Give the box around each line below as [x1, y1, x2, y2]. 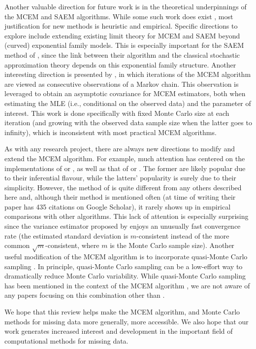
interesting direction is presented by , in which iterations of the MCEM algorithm [4, 69, 251, 79]
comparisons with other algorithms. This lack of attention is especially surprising [4, 211, 249, 221]
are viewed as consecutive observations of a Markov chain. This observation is [4, 78, 239, 89]
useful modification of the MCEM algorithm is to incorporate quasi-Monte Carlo [4, 251, 248, 262]
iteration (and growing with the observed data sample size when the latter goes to [4, 117, 252, 128]
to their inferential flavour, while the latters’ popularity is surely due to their [4, 173, 236, 183]
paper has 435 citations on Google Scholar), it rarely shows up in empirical [4, 201, 231, 211]
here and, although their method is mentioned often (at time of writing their [4, 192, 236, 202]
